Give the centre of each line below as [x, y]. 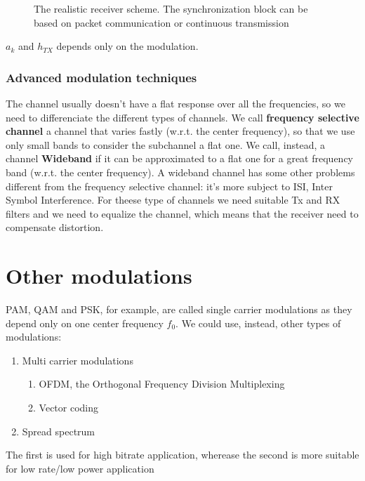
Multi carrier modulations [78, 360]
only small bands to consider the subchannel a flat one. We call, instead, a [166, 144]
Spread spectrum [59, 431]
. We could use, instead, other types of [258, 323]
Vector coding [69, 408]
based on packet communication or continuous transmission [161, 22]
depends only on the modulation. [127, 46]
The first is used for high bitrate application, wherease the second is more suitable [182, 455]
